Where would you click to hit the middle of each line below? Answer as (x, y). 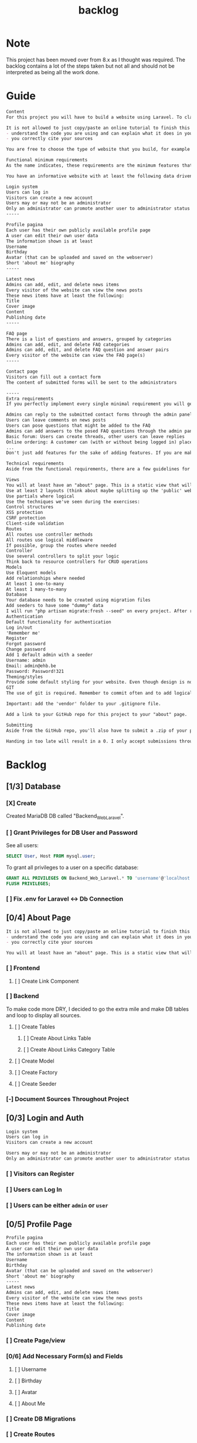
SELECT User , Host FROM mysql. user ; (51, 856)
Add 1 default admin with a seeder (50, 655)
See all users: (23, 845)
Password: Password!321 (35, 671)
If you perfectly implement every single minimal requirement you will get (101, 404)
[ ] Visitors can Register (40, 1173)
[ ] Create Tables (35, 1026)
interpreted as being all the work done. (53, 72)
